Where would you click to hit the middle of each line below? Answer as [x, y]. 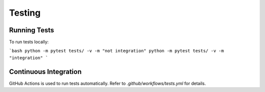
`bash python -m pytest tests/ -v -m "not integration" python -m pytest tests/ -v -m [117, 51]
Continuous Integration [45, 72]
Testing [25, 13]
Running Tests [31, 30]
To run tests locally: [29, 42]
